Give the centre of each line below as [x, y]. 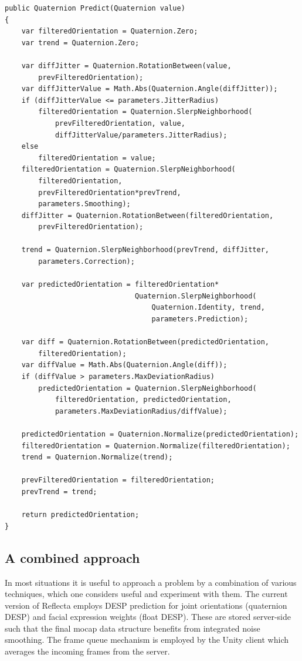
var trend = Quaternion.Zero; [80, 43]
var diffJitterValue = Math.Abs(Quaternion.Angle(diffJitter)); [150, 89]
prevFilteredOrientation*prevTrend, [110, 192]
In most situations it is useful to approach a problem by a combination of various [151, 582]
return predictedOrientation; [80, 515]
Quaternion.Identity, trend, [208, 308]
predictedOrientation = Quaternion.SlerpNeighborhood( [147, 388]
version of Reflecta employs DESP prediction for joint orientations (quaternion [146, 605]
